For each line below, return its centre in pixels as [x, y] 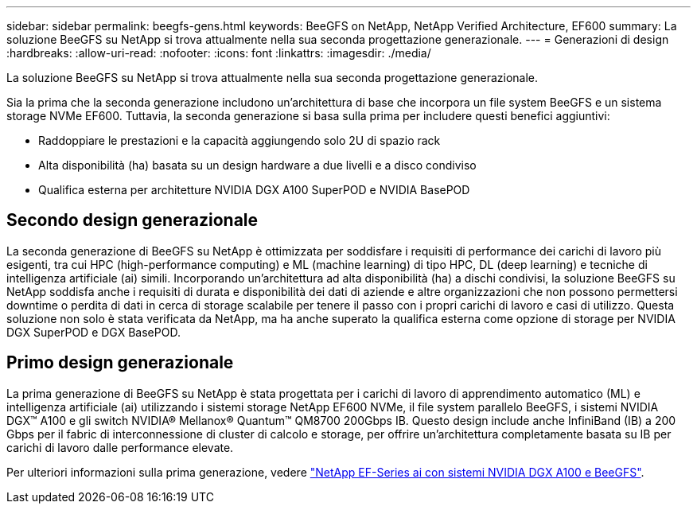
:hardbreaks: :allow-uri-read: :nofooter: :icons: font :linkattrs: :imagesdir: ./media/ [219, 53]
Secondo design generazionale [132, 220]
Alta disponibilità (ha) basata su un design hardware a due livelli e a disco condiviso [257, 165]
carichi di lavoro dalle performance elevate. [120, 447]
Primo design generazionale [120, 363]
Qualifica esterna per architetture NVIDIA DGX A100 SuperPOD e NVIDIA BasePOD [254, 190]
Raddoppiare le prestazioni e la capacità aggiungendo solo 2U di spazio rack [239, 140]
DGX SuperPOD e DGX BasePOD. [93, 332]
